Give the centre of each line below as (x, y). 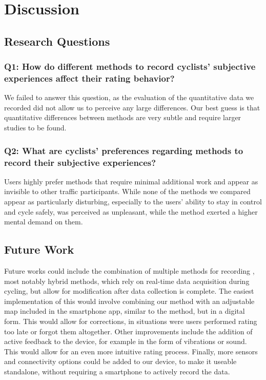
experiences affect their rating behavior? (89, 78)
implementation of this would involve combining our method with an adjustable (129, 301)
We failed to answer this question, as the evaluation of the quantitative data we (129, 97)
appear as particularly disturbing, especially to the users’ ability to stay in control (133, 201)
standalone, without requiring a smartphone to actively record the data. (117, 371)
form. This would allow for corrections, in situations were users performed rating (131, 321)
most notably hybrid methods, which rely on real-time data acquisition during (127, 281)
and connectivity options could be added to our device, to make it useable (120, 361)
